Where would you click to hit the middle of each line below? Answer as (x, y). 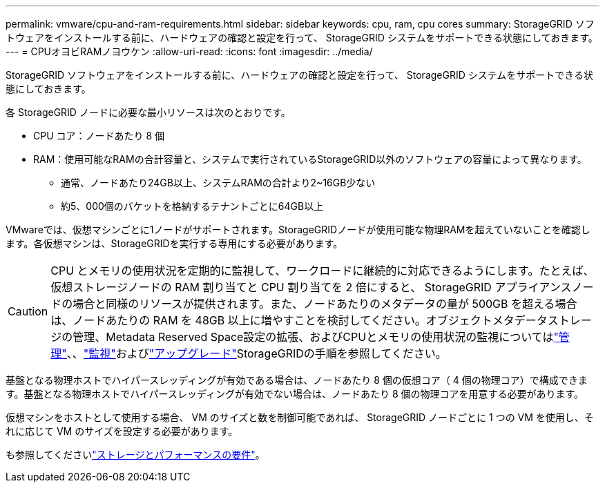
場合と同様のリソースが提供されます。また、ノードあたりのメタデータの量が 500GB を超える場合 (325, 304)
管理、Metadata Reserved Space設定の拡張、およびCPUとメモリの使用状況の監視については (313, 337)
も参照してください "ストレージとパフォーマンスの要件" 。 (135, 455)
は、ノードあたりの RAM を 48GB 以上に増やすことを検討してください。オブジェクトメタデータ (299, 320)
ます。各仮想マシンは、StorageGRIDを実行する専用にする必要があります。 (174, 243)
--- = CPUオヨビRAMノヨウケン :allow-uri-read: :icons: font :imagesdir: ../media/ (189, 51)
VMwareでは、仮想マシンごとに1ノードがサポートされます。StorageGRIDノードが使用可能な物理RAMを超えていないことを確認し (298, 230)
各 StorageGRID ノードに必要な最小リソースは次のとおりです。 (148, 112)
